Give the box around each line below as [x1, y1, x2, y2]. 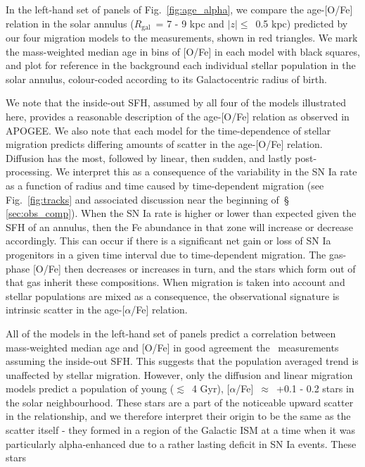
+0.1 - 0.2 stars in [276, 381, 354, 396]
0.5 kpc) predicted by [255, 15, 348, 30]
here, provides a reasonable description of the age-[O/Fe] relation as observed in [6, 109, 350, 124]
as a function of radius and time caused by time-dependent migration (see [6, 178, 324, 192]
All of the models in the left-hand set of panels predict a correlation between [6, 325, 336, 340]
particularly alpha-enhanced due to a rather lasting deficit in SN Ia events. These [6, 436, 357, 451]
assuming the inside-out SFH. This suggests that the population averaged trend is [6, 354, 359, 368]
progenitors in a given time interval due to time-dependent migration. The [6, 247, 326, 261]
